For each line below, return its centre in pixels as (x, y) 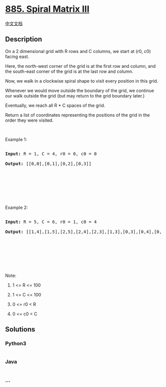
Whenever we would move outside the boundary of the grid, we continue (80, 91)
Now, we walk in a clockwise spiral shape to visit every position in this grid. (82, 81)
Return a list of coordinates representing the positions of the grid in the (78, 115)
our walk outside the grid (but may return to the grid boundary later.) (75, 96)
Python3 (16, 343)
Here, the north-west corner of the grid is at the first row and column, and (81, 66)
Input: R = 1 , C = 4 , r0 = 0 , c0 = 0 (51, 154)
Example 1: (16, 139)
